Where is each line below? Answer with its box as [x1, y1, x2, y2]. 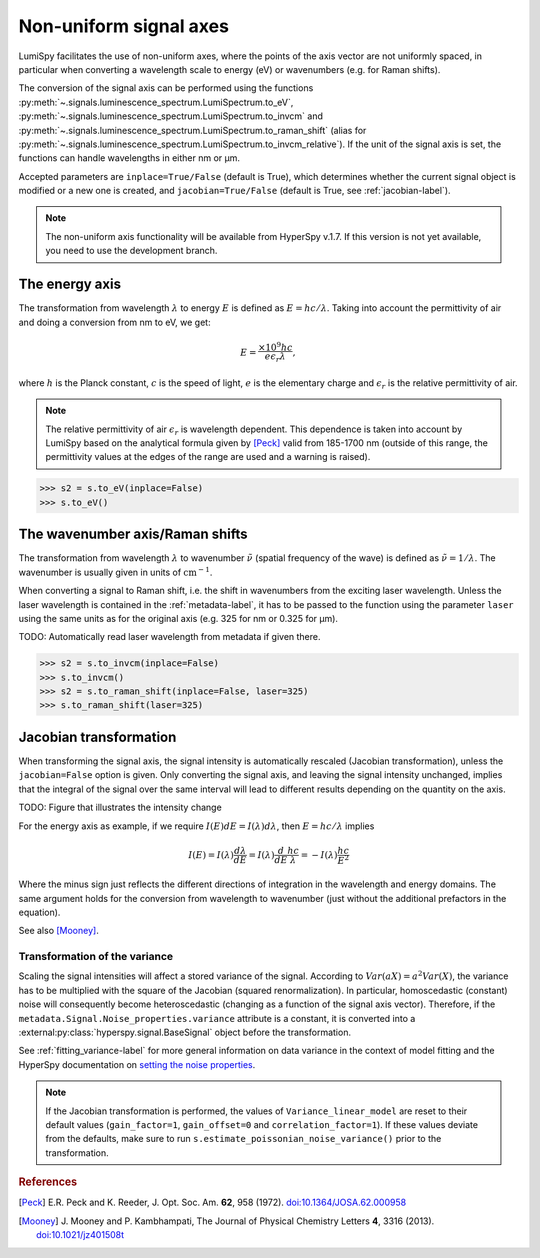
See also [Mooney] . [18, 925, 99, 937]
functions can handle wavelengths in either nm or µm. [18, 152, 240, 164]
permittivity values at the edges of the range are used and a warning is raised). [45, 451, 371, 463]
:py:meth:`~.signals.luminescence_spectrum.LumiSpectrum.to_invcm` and [18, 110, 324, 122]
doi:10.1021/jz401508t [36, 1229, 125, 1241]
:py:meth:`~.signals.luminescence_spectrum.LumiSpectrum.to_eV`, [18, 96, 294, 108]
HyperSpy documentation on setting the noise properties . [18, 1058, 256, 1070]
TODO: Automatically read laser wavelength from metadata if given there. [18, 631, 321, 643]
